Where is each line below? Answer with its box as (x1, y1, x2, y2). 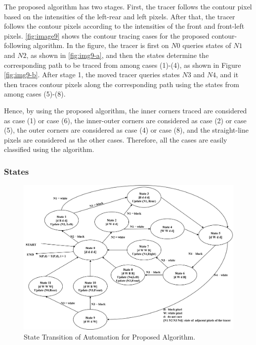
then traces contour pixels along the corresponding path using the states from (4, 79, 239, 89)
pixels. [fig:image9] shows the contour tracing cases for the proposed (4, 30, 210, 41)
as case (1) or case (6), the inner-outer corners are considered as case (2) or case (4, 115, 247, 125)
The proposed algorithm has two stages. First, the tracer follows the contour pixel (4, 1, 252, 11)
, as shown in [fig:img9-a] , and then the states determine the (26, 49, 209, 60)
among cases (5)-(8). (4, 89, 66, 99)
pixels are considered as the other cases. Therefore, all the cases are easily (4, 134, 227, 145)
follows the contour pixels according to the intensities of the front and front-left (4, 21, 245, 31)
